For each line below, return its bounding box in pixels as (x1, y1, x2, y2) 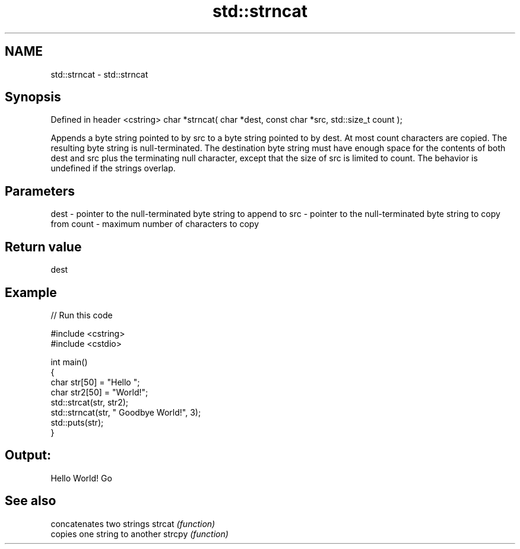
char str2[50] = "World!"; (50, 387, 148, 397)
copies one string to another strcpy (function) (50, 528, 229, 539)
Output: (5, 448, 51, 463)
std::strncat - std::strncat (50, 69, 148, 79)
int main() (50, 356, 88, 367)
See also (5, 493, 56, 509)
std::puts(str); (50, 417, 104, 427)
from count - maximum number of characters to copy (50, 219, 259, 229)
